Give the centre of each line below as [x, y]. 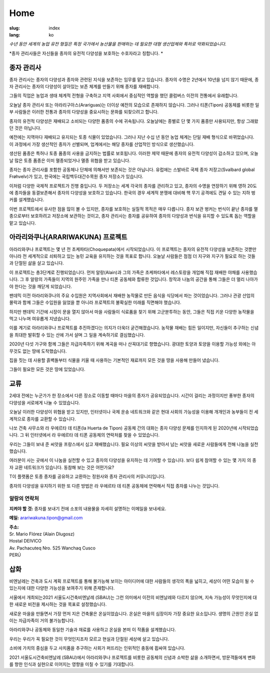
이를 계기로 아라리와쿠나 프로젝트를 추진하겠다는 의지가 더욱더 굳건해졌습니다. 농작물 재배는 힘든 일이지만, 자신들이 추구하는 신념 [134, 328]
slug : [14, 28]
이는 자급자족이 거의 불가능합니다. [42, 620]
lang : [15, 34]
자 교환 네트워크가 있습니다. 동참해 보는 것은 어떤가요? [62, 467]
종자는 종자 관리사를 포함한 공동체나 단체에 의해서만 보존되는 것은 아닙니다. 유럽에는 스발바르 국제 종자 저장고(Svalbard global [132, 169]
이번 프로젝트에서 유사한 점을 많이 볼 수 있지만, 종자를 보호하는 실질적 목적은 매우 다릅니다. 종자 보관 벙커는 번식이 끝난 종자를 [131, 209]
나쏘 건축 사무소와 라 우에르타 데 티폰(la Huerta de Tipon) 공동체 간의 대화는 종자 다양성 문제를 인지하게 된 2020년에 [123, 428]
